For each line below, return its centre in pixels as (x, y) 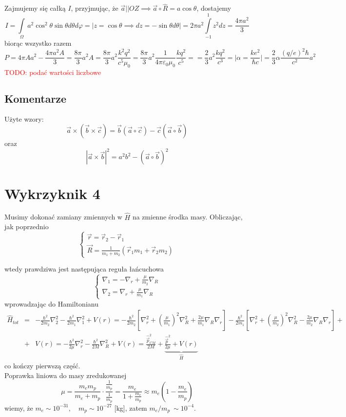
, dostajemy (214, 8)
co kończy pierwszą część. (42, 366)
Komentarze (36, 98)
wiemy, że (19, 408)
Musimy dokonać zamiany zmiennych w (63, 217)
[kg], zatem (131, 408)
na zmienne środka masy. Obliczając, (187, 217)
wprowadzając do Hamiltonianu (51, 303)
